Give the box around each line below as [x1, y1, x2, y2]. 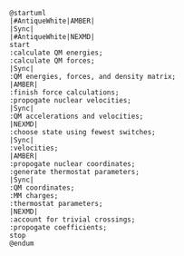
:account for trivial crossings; [9, 215, 136, 224]
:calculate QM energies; [9, 48, 103, 57]
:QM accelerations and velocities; [9, 112, 144, 121]
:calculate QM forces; [9, 56, 95, 65]
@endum [9, 239, 34, 248]
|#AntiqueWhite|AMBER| [9, 16, 95, 25]
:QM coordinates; [9, 183, 75, 192]
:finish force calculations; [9, 88, 120, 97]
